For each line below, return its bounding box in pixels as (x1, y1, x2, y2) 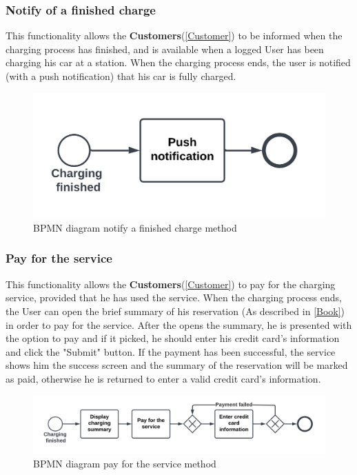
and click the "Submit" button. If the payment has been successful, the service (6, 344, 336, 358)
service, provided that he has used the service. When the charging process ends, (6, 290, 342, 305)
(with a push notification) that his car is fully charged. (6, 69, 236, 83)
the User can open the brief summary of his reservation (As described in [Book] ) (6, 303, 345, 318)
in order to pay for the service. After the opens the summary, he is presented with (6, 317, 352, 332)
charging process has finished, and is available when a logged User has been (6, 41, 324, 56)
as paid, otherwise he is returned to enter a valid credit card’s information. (6, 371, 321, 385)
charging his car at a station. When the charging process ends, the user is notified (6, 55, 351, 70)
